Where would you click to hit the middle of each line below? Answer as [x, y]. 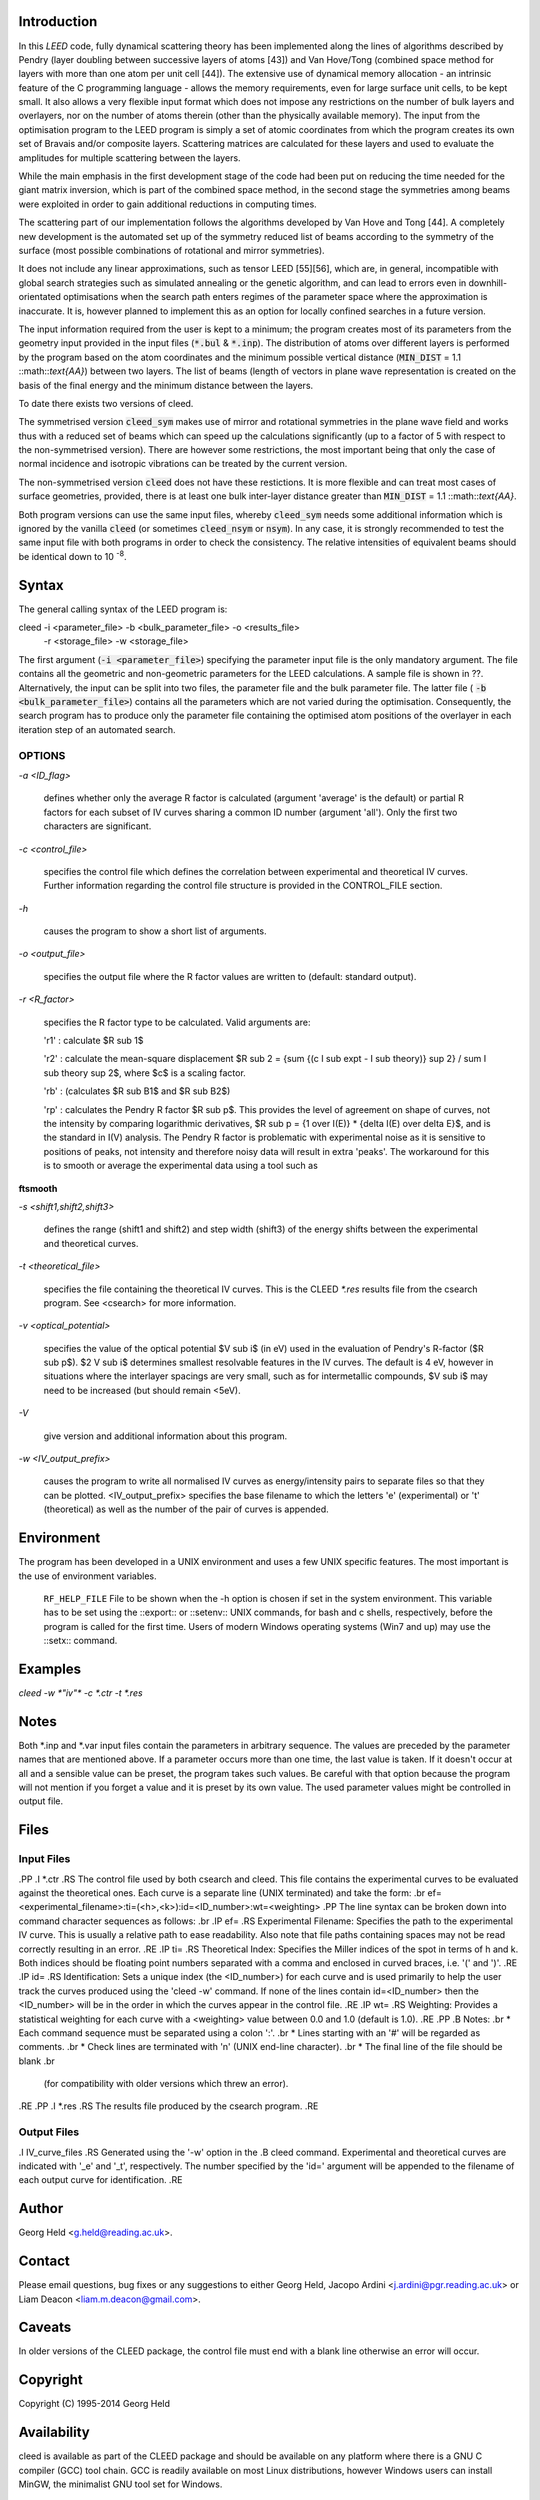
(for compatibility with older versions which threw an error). [166, 2084]
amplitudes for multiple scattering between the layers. [129, 157]
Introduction [58, 21]
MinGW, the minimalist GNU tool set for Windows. [120, 2484]
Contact [44, 2261]
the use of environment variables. [87, 1576]
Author [41, 2208]
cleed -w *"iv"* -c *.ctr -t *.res [81, 1692]
